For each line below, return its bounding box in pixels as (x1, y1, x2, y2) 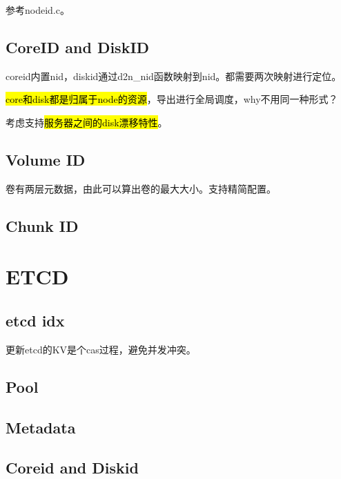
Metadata (6, 416, 76, 438)
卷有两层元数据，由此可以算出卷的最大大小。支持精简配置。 (6, 181, 276, 195)
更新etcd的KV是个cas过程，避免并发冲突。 (6, 342, 196, 356)
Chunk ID (6, 215, 79, 236)
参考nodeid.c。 (6, 3, 70, 17)
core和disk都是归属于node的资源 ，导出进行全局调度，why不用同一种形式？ (6, 92, 338, 106)
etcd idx (6, 309, 65, 331)
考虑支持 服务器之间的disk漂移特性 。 (6, 115, 168, 129)
